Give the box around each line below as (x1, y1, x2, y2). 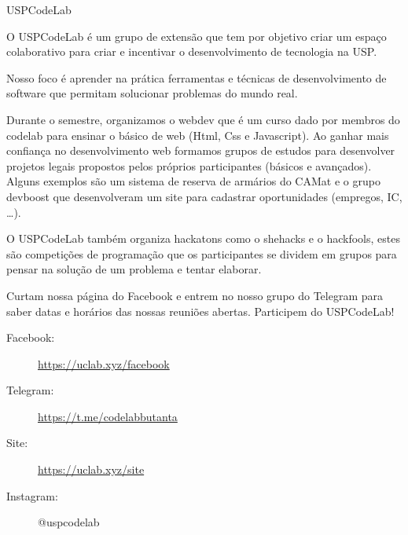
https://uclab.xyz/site (38, 461, 145, 478)
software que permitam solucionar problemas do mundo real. (6, 85, 298, 101)
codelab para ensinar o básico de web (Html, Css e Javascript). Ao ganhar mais (6, 126, 389, 143)
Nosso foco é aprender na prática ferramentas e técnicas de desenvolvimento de (6, 69, 387, 86)
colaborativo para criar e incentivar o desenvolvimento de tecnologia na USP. (6, 43, 377, 60)
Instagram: (6, 487, 58, 504)
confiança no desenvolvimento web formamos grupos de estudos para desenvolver (6, 142, 395, 159)
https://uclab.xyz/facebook (38, 355, 170, 372)
